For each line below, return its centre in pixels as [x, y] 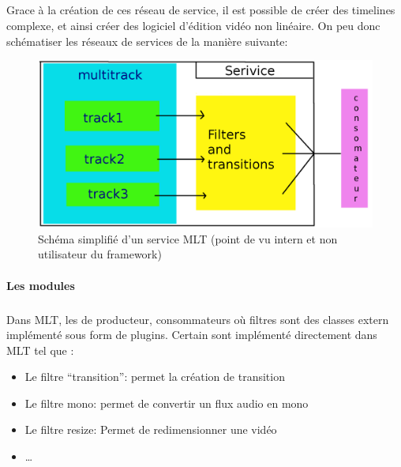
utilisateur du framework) [100, 254]
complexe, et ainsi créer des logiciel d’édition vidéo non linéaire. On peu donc [193, 25]
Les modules [41, 285]
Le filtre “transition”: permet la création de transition [155, 377]
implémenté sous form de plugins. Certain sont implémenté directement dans [192, 335]
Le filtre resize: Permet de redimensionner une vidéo [151, 429]
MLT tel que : [40, 350]
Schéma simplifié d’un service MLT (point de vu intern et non [188, 238]
